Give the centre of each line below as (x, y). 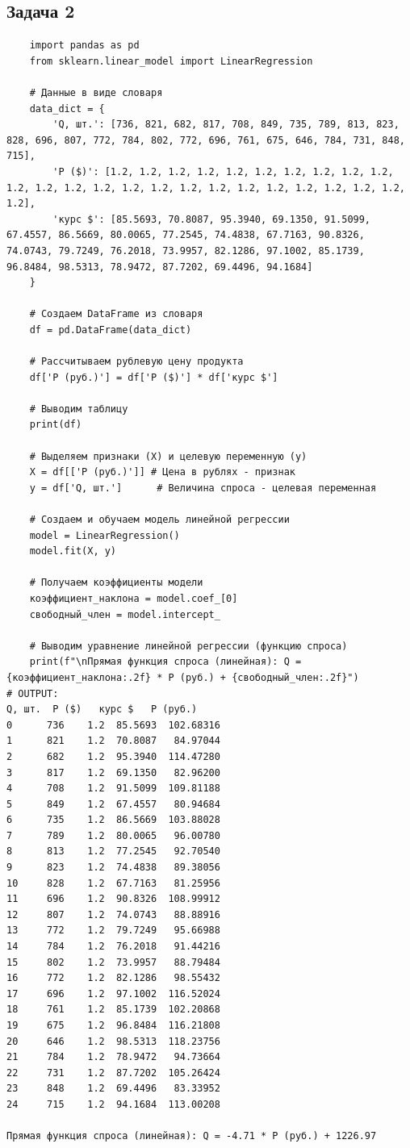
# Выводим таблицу (79, 409)
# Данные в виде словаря (96, 92)
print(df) (56, 425)
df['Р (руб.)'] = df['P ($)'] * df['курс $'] (154, 377)
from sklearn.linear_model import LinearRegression (171, 61)
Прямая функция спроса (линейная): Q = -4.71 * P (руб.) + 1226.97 (192, 1136)
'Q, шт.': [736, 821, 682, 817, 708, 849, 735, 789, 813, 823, (226, 125)
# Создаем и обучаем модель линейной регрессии (159, 520)
